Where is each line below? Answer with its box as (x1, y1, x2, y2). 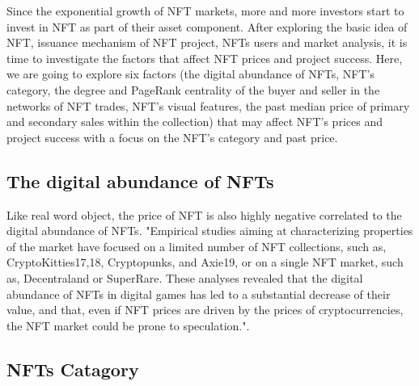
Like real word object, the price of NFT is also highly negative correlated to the (6, 206, 402, 223)
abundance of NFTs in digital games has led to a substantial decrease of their (6, 285, 391, 302)
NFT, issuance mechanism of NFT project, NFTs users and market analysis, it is (6, 34, 408, 51)
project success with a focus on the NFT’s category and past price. (6, 128, 338, 145)
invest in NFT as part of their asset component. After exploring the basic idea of (6, 18, 408, 35)
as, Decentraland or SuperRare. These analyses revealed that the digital (6, 269, 363, 286)
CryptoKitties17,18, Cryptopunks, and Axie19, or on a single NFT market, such (6, 254, 404, 271)
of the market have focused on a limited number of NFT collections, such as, (6, 237, 387, 254)
